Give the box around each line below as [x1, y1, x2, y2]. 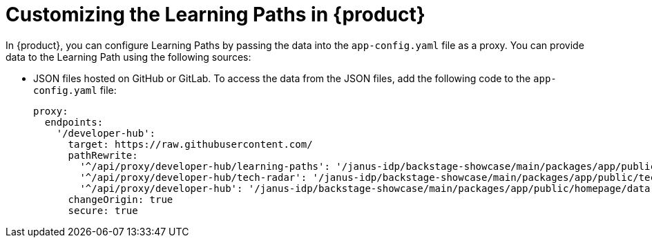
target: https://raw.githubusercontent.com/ [68, 138, 313, 150]
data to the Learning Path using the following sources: [6, 50, 251, 63]
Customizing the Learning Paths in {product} [6, 3, 425, 26]
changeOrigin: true [68, 193, 173, 205]
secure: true [68, 204, 138, 216]
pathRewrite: [68, 149, 138, 161]
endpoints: [44, 116, 104, 128]
